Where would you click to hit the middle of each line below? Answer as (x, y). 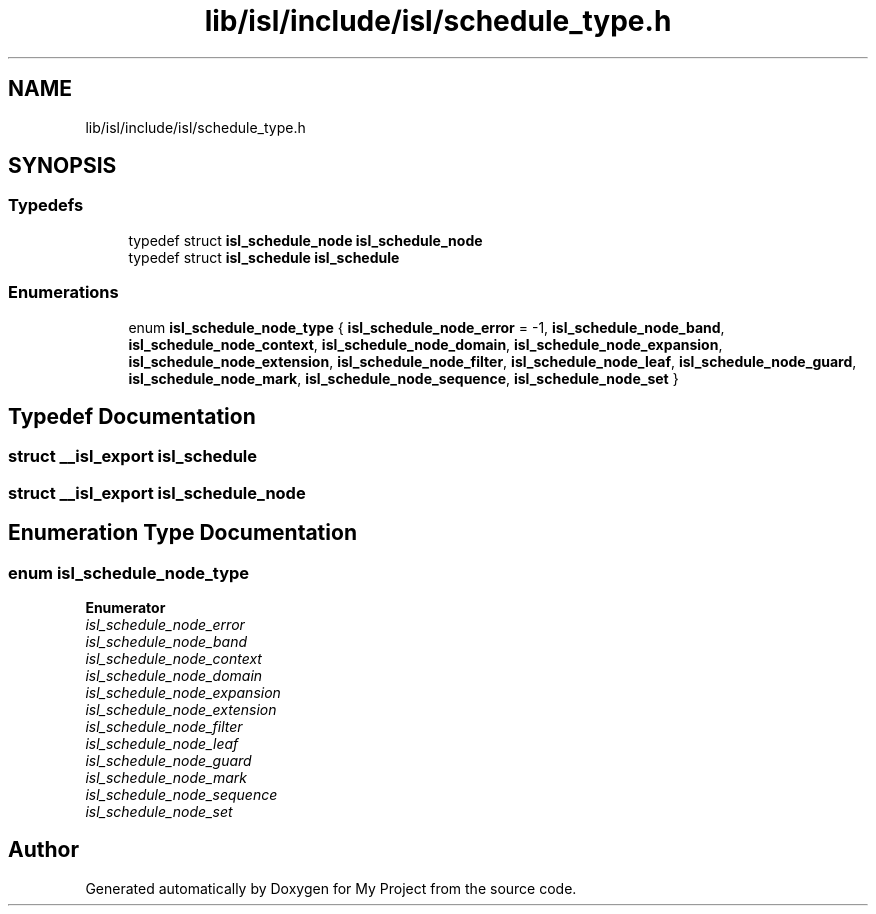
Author (43, 850)
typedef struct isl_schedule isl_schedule (264, 257)
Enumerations (63, 292)
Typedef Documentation (132, 416)
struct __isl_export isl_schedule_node (157, 492)
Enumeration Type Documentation (182, 533)
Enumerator (125, 607)
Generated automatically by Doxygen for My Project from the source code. (331, 888)
